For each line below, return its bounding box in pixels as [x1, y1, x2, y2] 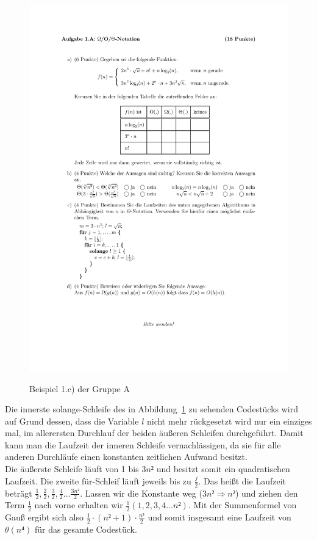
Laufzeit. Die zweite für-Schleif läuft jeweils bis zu [5, 474, 191, 487]
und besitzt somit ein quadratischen [156, 462, 290, 475]
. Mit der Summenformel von [188, 498, 297, 511]
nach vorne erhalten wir [34, 498, 123, 511]
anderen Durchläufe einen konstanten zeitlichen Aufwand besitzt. [5, 450, 248, 463]
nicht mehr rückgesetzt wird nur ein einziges [146, 414, 312, 427]
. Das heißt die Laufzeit [198, 474, 286, 487]
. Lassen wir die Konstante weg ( [80, 486, 202, 499]
